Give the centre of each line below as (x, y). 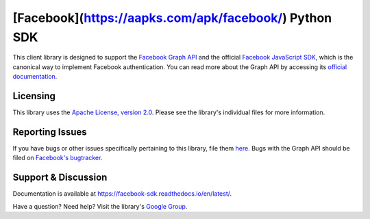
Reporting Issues (50, 132)
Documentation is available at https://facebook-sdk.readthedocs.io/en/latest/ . (122, 194)
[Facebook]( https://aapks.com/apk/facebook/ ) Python (172, 18)
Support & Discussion (60, 178)
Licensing (34, 96)
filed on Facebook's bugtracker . (58, 158)
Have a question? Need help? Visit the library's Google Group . (100, 206)
